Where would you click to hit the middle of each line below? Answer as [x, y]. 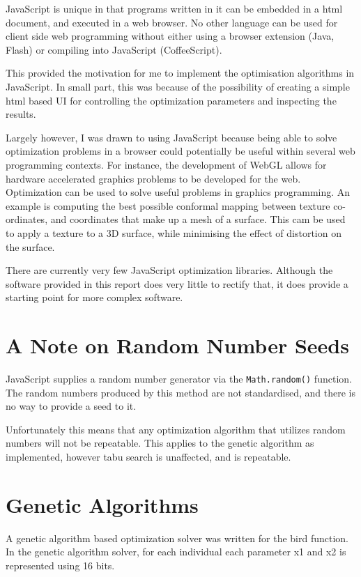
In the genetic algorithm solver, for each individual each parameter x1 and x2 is [176, 552]
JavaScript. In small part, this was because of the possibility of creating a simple [178, 86]
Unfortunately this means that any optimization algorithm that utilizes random [176, 429]
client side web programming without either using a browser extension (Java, [170, 36]
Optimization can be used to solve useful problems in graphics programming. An [178, 192]
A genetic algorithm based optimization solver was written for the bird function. [177, 538]
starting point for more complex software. [94, 297]
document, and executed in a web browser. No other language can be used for [172, 22]
